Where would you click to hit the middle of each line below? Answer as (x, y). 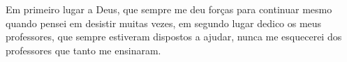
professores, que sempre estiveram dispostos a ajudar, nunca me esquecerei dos (174, 37)
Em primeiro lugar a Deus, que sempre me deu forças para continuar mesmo (169, 9)
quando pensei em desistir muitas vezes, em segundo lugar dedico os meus (164, 23)
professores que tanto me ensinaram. (83, 50)
